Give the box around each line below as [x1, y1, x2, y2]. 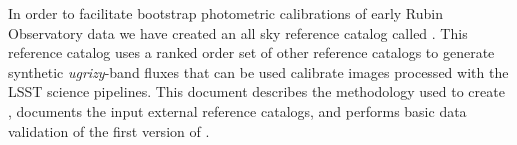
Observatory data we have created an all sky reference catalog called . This [8, 22, 468, 43]
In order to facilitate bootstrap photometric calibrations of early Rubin [8, 3, 444, 23]
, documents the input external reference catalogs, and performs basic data [8, 100, 467, 121]
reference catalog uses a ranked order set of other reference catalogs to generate [8, 42, 495, 63]
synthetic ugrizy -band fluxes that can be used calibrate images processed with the [8, 61, 509, 82]
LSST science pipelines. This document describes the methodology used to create [8, 81, 505, 102]
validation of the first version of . [8, 120, 210, 141]
